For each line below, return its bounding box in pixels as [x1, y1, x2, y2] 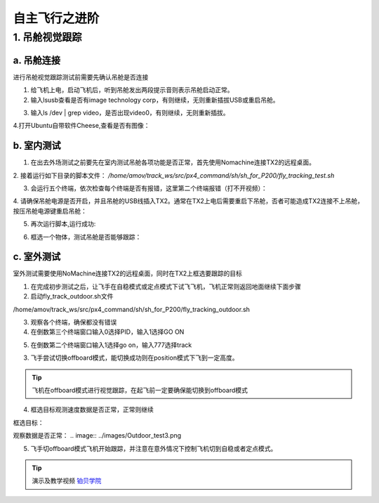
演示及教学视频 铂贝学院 [32, 476, 102, 485]
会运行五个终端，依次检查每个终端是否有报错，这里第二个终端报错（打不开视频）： [30, 183, 267, 192]
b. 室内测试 [13, 140, 61, 152]
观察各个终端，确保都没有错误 [30, 318, 117, 326]
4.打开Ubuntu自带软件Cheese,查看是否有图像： [13, 122, 150, 130]
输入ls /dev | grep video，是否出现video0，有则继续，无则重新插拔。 [30, 108, 230, 117]
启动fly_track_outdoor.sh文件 [30, 292, 114, 301]
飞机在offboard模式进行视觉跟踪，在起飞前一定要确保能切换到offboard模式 [32, 386, 248, 394]
